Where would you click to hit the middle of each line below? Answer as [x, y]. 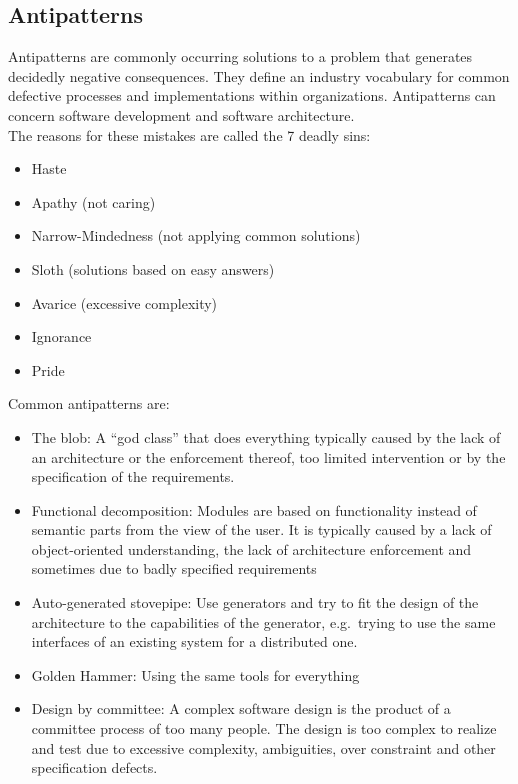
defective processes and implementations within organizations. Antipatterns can [252, 95]
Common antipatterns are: [89, 403]
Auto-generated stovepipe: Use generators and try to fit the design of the [255, 602]
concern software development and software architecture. [181, 114]
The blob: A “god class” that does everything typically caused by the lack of [266, 436]
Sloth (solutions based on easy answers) [153, 268]
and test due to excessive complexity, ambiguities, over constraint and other [263, 747]
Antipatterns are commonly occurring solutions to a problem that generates [240, 56]
